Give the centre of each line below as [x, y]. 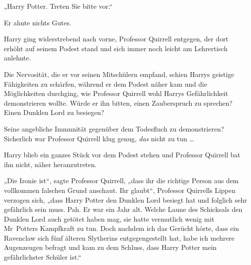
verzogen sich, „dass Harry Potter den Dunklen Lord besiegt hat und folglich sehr [125, 199]
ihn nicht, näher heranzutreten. [50, 164]
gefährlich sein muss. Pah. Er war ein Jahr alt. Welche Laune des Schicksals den [123, 209]
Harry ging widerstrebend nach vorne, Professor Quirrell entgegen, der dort [116, 39]
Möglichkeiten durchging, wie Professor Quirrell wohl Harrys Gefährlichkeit [116, 93]
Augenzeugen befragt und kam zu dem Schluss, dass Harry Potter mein [110, 247]
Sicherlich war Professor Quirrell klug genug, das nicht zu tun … [99, 138]
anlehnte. [18, 58]
